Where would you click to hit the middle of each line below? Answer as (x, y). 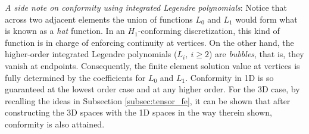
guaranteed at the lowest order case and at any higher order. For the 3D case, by (152, 89)
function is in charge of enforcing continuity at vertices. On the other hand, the (149, 42)
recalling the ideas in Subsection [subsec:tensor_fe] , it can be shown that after (148, 100)
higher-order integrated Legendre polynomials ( (91, 54)
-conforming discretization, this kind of (209, 31)
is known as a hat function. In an (65, 31)
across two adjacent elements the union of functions (99, 19)
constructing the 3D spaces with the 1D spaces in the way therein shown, (138, 112)
